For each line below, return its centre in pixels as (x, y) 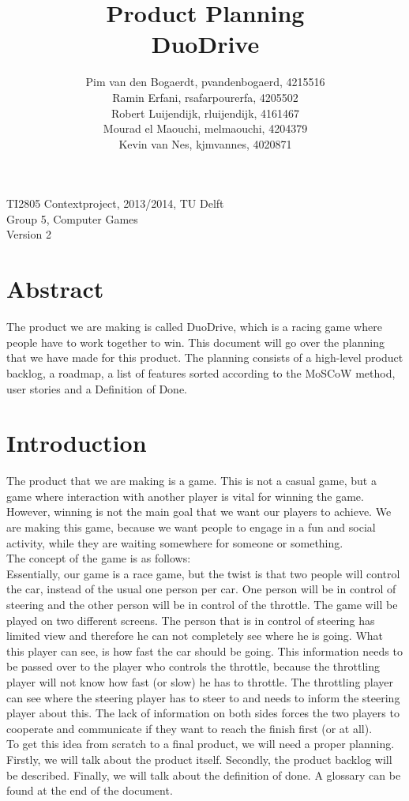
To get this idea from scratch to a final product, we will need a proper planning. (201, 744)
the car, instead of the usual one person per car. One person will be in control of (201, 589)
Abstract (55, 289)
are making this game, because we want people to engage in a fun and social (191, 527)
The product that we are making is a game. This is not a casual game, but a (191, 481)
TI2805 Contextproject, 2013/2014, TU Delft (115, 203)
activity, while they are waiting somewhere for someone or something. (175, 542)
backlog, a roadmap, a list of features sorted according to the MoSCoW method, (201, 372)
